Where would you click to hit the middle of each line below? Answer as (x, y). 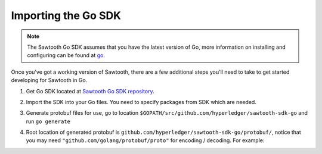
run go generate (48, 121)
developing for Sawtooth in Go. (49, 80)
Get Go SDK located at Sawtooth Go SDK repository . (90, 91)
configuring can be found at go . (66, 55)
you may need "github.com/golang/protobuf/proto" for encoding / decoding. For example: (145, 140)
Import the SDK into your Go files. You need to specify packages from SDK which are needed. (141, 102)
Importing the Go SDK (66, 15)
